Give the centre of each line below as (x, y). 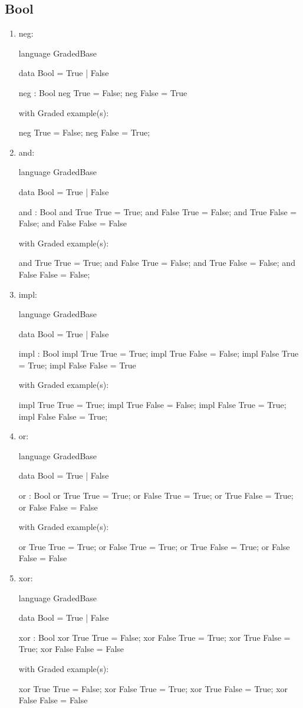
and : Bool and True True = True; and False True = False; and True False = (158, 211)
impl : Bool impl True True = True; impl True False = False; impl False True (159, 353)
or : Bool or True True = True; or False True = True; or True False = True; (156, 495)
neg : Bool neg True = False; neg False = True (103, 92)
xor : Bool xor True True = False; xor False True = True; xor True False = (154, 637)
